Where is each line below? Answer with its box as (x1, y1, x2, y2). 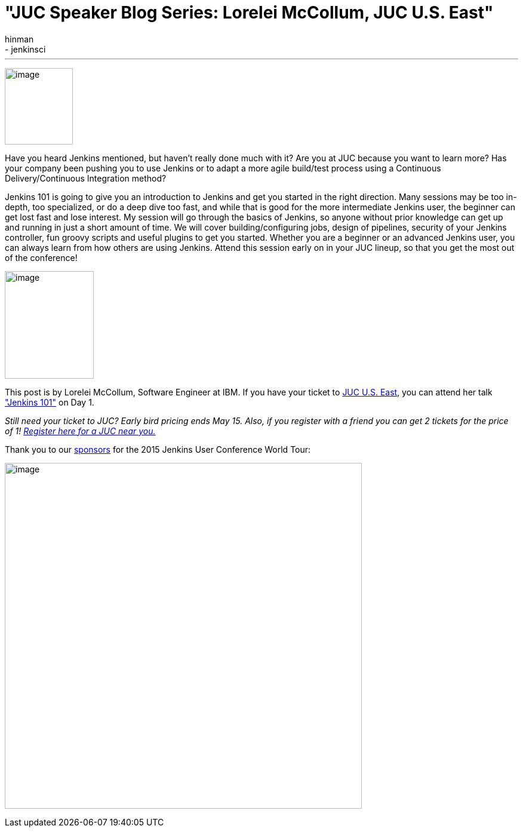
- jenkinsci (5, 44, 46, 54)
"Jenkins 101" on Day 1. (5, 397, 94, 407)
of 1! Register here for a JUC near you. (5, 425, 156, 436)
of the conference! (5, 252, 78, 263)
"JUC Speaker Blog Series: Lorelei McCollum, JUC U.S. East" (5, 2, 494, 23)
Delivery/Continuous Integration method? (5, 173, 167, 183)
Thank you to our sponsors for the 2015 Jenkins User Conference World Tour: (5, 444, 311, 455)
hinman (5, 33, 34, 44)
